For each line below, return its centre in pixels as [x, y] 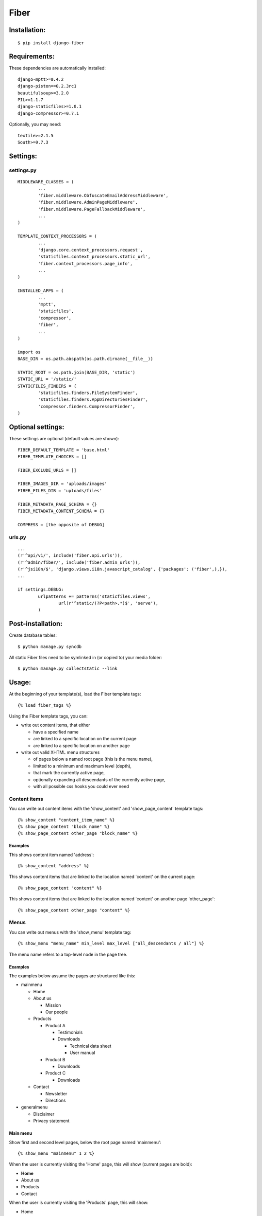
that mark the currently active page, [69, 773]
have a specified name [56, 732]
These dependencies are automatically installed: [57, 68]
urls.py [18, 537]
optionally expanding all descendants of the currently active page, [99, 779]
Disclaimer [44, 1114]
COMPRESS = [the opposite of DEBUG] [61, 525]
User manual [82, 1053]
